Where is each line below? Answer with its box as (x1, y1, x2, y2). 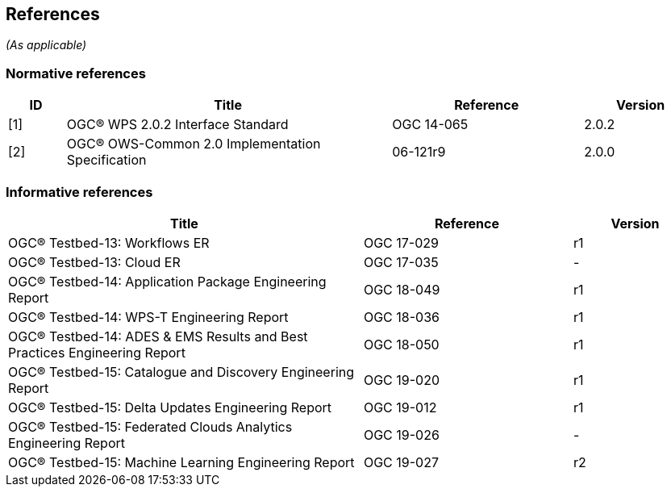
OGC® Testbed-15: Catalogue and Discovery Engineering (8, 363, 355, 380)
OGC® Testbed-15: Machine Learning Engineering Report (8, 453, 355, 470)
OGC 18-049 (363, 281, 440, 298)
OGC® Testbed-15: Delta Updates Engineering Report (8, 399, 332, 416)
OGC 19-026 (363, 426, 440, 443)
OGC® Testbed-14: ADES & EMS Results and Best (8, 328, 308, 345)
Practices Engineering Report (8, 344, 185, 361)
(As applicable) (6, 38, 87, 52)
